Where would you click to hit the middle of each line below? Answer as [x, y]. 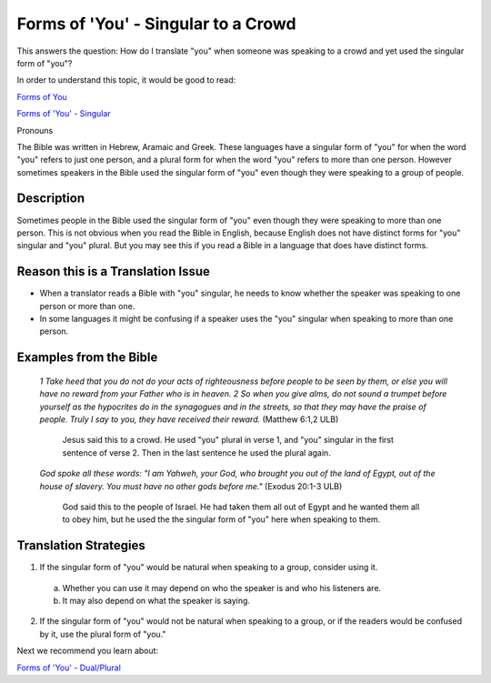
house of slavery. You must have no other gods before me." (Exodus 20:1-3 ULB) [191, 486]
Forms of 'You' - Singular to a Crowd [156, 24]
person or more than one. [87, 306]
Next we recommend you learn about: [88, 651]
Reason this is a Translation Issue [114, 271]
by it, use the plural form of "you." [103, 634]
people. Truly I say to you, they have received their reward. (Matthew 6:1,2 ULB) [189, 419]
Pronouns [35, 130]
